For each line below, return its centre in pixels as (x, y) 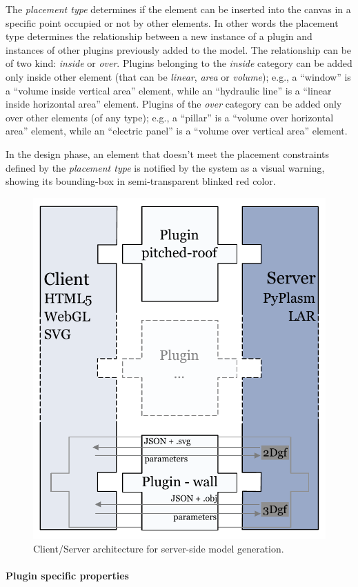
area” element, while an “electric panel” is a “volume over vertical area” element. (177, 131)
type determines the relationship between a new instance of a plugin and (159, 36)
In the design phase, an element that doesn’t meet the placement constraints (167, 153)
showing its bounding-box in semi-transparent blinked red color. (141, 181)
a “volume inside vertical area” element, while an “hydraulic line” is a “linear (169, 90)
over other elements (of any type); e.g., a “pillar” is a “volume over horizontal (170, 117)
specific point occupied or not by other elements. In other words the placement (172, 22)
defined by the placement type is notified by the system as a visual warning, (165, 167)
